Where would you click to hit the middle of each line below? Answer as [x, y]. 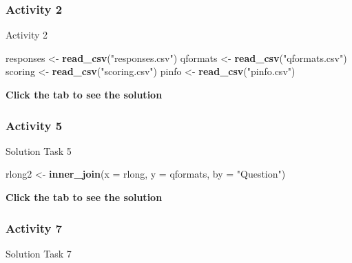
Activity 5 [34, 125]
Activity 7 [34, 228]
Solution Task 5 [39, 150]
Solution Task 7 [39, 253]
